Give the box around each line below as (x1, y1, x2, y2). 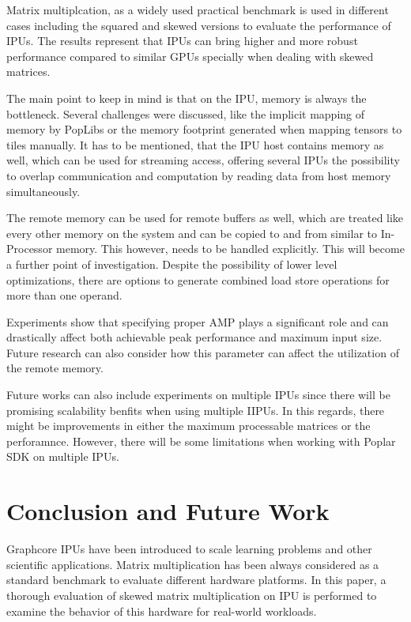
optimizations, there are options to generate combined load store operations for (6, 271, 390, 288)
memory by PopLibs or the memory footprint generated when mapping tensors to (6, 121, 402, 138)
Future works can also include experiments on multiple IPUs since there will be (6, 386, 390, 403)
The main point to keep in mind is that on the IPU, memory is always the (6, 89, 367, 106)
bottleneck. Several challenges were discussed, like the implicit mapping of (6, 105, 365, 122)
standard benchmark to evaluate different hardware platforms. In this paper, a (6, 571, 386, 588)
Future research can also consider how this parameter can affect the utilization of (6, 344, 399, 360)
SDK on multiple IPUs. (6, 448, 119, 465)
